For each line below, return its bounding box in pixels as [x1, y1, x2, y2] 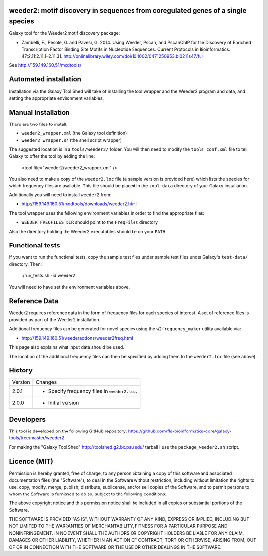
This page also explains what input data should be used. [9, 344, 124, 350]
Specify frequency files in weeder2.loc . [48, 388, 137, 395]
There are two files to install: [9, 121, 67, 127]
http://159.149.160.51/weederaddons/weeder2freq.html [21, 335, 134, 341]
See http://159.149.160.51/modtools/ [9, 62, 82, 68]
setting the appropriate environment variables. [9, 95, 104, 101]
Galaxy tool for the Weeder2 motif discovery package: [9, 30, 120, 36]
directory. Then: [9, 261, 42, 267]
